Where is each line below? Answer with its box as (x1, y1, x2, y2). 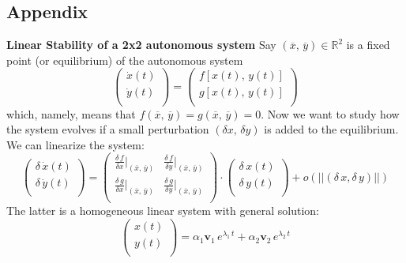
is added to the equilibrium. (264, 121, 399, 137)
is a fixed (346, 36, 390, 53)
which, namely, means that (6, 105, 136, 122)
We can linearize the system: (6, 136, 145, 152)
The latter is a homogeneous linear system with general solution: (6, 202, 319, 219)
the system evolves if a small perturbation (6, 121, 209, 137)
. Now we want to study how (261, 105, 400, 122)
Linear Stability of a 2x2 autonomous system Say (6, 36, 276, 53)
